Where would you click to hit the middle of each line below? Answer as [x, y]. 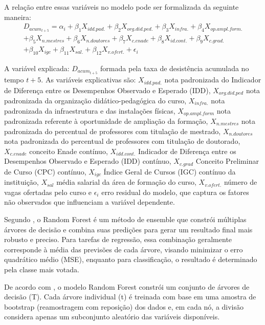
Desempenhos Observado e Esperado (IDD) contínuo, [88, 161]
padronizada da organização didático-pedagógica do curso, [95, 100]
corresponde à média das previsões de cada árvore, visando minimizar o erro [124, 249]
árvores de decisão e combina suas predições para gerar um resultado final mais [128, 229]
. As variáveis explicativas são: [89, 80]
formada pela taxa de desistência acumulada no [175, 68]
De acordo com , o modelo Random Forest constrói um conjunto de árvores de [127, 286]
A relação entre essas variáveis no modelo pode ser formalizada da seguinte [122, 7]
